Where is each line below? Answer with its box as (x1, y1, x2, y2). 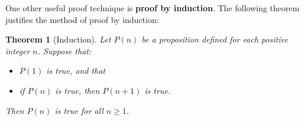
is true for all (54, 104, 104, 116)
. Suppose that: (37, 44, 92, 57)
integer (5, 44, 30, 57)
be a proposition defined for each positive (141, 33, 289, 45)
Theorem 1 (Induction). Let (5, 33, 111, 45)
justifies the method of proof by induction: (5, 13, 159, 25)
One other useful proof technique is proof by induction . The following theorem (5, 2, 300, 14)
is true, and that (46, 64, 105, 77)
